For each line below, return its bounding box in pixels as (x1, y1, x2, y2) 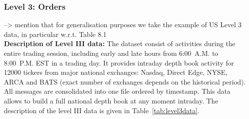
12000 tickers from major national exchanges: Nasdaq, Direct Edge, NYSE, (4, 67, 228, 77)
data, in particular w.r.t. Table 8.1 (4, 29, 107, 39)
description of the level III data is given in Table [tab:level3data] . (4, 105, 200, 115)
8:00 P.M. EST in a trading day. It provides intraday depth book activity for (4, 57, 234, 68)
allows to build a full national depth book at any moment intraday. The (4, 95, 218, 105)
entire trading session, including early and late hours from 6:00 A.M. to (4, 48, 218, 58)
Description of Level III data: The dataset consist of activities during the (4, 38, 235, 49)
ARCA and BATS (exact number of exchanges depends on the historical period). (4, 76, 246, 86)
